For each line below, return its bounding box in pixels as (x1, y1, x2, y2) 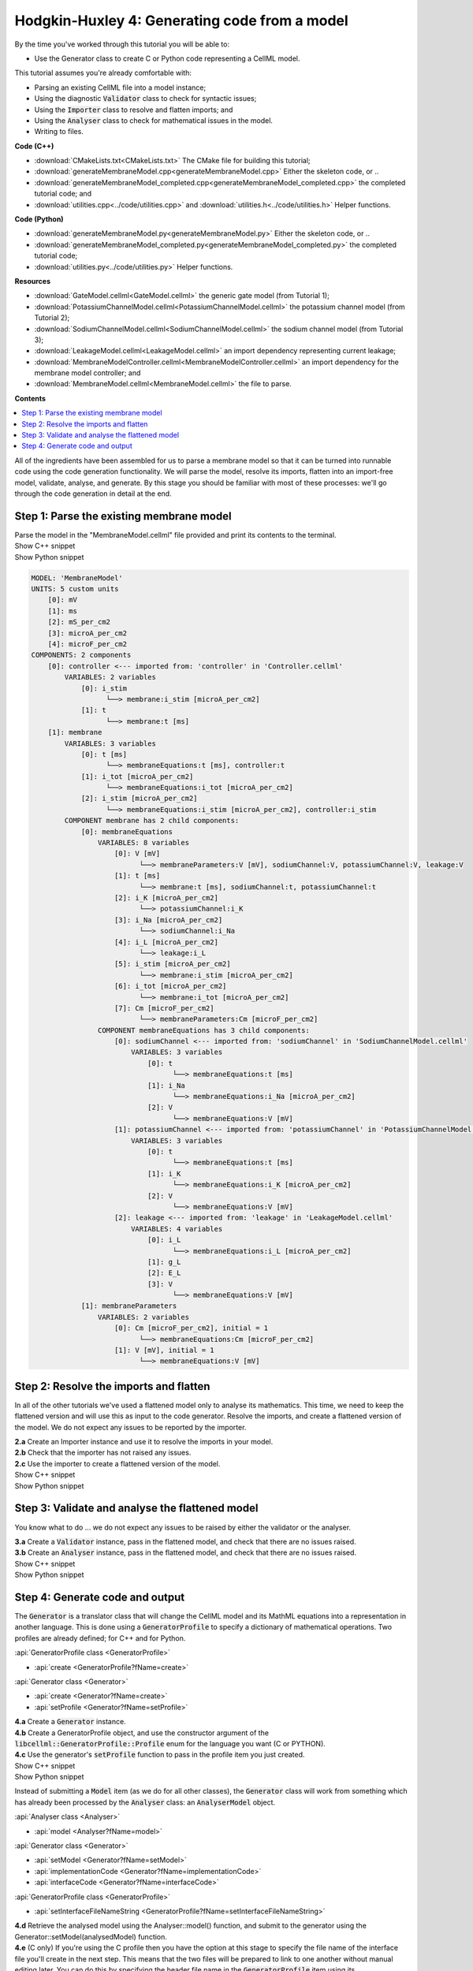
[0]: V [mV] (114, 849, 161, 859)
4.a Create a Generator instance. (14, 1717, 126, 1727)
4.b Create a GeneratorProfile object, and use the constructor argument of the (14, 1727, 270, 1738)
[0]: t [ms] (80, 750, 128, 758)
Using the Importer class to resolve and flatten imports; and (34, 105, 233, 114)
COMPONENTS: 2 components (31, 650, 132, 660)
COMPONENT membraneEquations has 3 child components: (97, 1026, 311, 1034)
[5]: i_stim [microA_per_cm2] (114, 959, 232, 969)
